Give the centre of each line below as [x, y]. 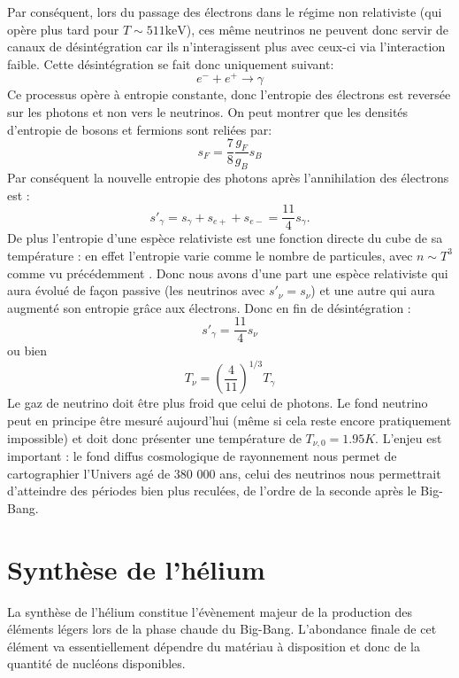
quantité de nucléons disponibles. [96, 663]
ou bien [27, 351]
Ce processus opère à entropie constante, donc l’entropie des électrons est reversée [229, 94]
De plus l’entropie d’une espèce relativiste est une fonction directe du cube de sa [225, 238]
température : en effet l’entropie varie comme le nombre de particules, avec [210, 255]
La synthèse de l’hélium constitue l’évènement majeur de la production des [210, 611]
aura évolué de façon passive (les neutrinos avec [136, 290]
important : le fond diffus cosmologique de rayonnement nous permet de [202, 456]
